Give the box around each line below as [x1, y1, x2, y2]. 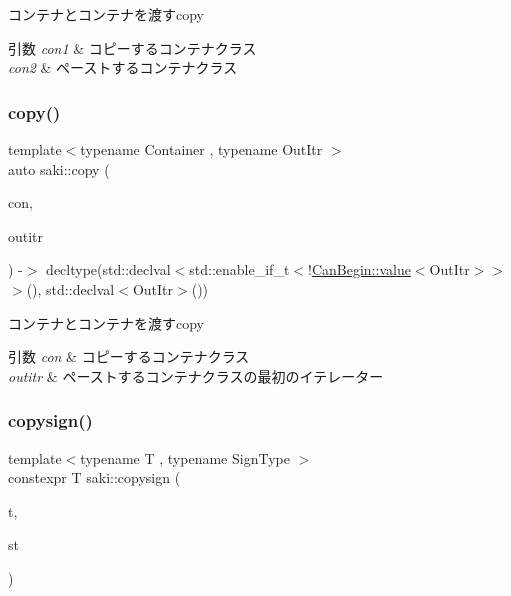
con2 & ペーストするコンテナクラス [8, 57, 238, 78]
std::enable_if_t [189, 259, 290, 280]
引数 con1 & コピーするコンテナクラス [8, 37, 257, 58]
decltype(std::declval [46, 259, 171, 280]
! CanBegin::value [308, 259, 411, 280]
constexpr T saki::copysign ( [8, 467, 181, 488]
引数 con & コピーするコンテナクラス [8, 346, 250, 367]
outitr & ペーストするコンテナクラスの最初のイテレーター [8, 365, 384, 386]
